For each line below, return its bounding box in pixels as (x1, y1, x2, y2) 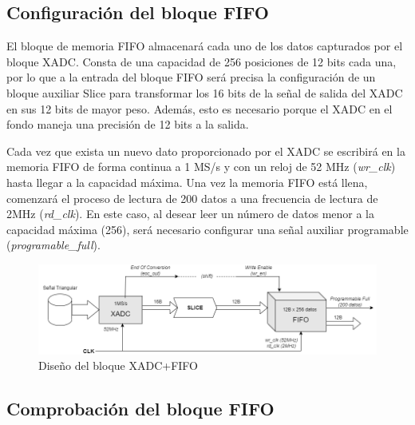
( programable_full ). (6, 236, 101, 253)
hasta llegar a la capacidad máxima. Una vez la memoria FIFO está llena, (6, 173, 368, 190)
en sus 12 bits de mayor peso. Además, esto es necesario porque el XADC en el (6, 100, 393, 117)
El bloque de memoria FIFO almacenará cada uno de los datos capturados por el (6, 38, 403, 54)
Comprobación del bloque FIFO (6, 396, 275, 421)
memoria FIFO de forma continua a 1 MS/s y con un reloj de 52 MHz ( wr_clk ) (6, 158, 396, 175)
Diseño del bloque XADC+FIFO (38, 357, 198, 374)
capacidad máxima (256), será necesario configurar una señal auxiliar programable (6, 220, 409, 237)
